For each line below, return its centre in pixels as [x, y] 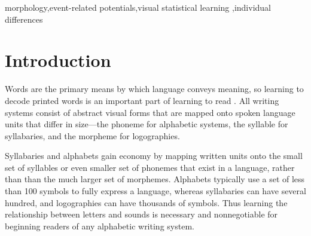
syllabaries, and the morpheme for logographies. [92, 135]
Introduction [58, 60]
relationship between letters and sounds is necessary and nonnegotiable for [141, 214]
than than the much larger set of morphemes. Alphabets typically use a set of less [155, 179]
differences [24, 19]
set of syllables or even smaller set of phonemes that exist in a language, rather [150, 167]
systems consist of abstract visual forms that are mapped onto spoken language [150, 112]
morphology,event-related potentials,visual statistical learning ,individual [138, 7]
